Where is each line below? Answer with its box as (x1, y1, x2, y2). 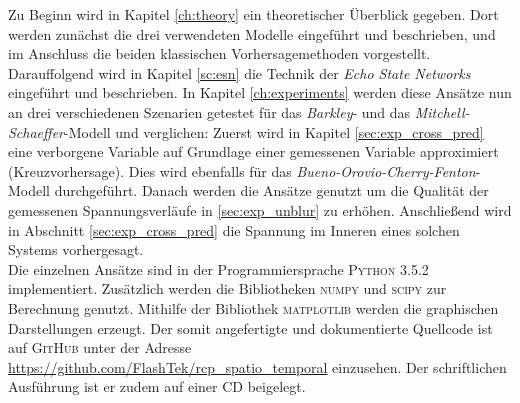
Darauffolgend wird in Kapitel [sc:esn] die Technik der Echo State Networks (8, 62, 471, 83)
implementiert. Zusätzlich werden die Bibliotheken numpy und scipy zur (8, 278, 447, 299)
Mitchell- (414, 101, 470, 122)
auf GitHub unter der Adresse (8, 337, 192, 358)
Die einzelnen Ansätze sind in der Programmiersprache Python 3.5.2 (8, 258, 429, 279)
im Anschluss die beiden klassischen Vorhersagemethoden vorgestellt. (8, 43, 431, 64)
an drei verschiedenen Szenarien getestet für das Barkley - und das (8, 101, 411, 122)
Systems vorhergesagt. (8, 239, 144, 260)
